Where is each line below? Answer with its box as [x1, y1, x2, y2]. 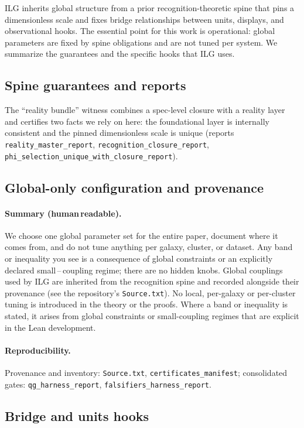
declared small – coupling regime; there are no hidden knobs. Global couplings [5, 263, 283, 276]
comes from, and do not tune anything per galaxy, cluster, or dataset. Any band [5, 241, 293, 253]
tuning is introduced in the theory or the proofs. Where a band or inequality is [5, 298, 288, 310]
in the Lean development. [5, 321, 96, 333]
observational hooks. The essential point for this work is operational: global [5, 25, 275, 37]
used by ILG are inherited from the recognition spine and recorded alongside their [5, 275, 299, 287]
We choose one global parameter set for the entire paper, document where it [5, 229, 278, 241]
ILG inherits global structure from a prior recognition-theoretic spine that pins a [5, 2, 295, 13]
